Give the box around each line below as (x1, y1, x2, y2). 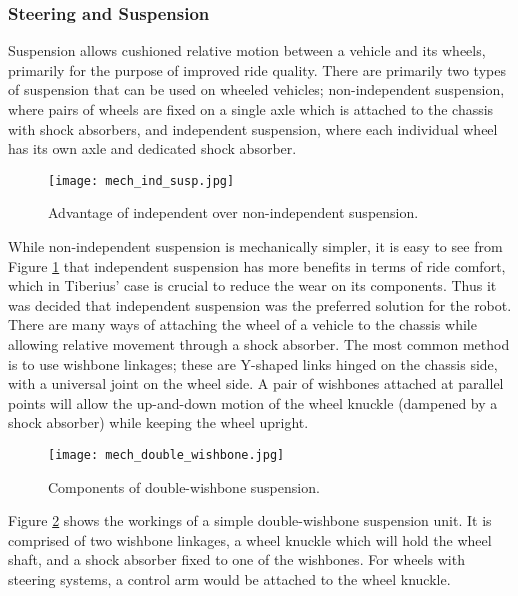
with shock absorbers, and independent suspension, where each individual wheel (8, 118, 498, 139)
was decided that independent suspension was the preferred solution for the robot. (8, 294, 512, 315)
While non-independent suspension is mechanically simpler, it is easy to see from (8, 236, 503, 257)
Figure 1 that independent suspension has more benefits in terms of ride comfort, (8, 255, 506, 276)
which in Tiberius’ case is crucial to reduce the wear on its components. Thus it (8, 275, 497, 296)
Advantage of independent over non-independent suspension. (48, 202, 419, 223)
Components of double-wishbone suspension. (48, 476, 320, 497)
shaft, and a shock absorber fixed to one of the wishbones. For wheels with (8, 549, 465, 570)
